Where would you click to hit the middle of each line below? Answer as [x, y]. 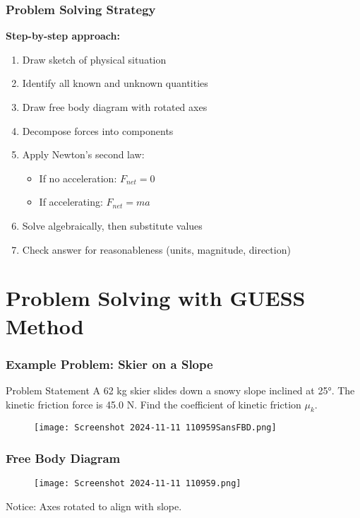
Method [45, 325]
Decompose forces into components [98, 130]
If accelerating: [71, 202]
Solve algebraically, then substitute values [112, 225]
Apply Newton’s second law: [83, 154]
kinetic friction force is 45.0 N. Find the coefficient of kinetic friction [154, 404]
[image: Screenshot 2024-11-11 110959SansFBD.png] [155, 428]
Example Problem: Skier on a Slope [109, 364]
